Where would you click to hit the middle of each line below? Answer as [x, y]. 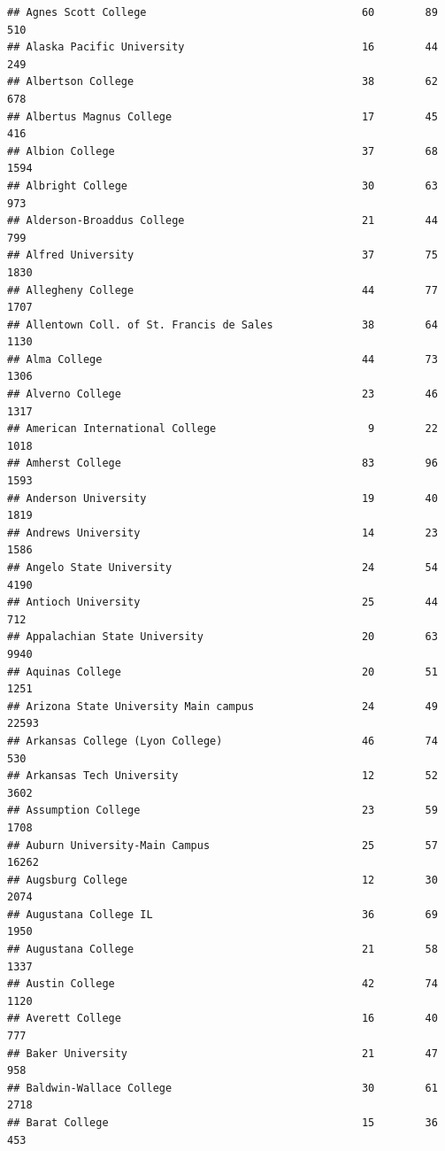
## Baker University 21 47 [222, 1053]
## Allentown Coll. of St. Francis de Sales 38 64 [222, 324]
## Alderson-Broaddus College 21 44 [222, 221]
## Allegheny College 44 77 [222, 290]
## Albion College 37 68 [222, 151]
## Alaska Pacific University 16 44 [222, 47]
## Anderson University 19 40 [222, 498]
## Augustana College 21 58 [222, 950]
